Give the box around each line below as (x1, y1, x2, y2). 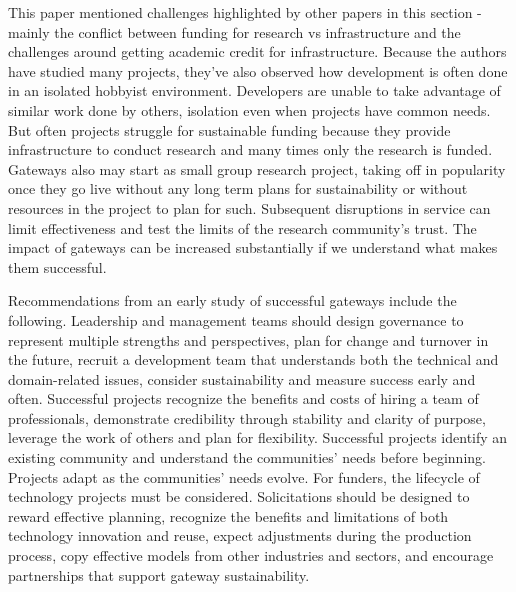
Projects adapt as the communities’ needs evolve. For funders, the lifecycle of (8, 466, 480, 487)
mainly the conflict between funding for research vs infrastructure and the (8, 21, 461, 42)
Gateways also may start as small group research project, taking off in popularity (8, 158, 506, 179)
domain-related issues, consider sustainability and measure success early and (8, 368, 476, 389)
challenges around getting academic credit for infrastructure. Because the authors (8, 41, 507, 62)
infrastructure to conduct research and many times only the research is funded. (8, 139, 493, 160)
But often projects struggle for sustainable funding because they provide (8, 119, 451, 140)
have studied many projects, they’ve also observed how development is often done (8, 60, 508, 81)
